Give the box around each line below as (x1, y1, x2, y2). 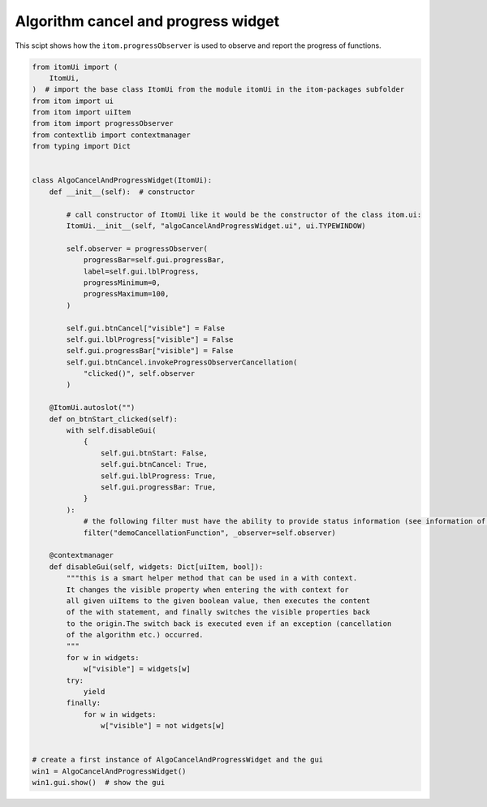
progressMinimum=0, (83, 278, 162, 287)
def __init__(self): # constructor (49, 187, 195, 196)
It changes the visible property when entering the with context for (66, 585, 349, 594)
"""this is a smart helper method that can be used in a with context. (66, 573, 358, 583)
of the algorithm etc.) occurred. (66, 630, 204, 640)
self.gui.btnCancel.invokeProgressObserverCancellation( (66, 357, 298, 367)
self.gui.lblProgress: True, (100, 471, 217, 481)
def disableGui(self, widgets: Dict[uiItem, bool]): (49, 562, 264, 572)
